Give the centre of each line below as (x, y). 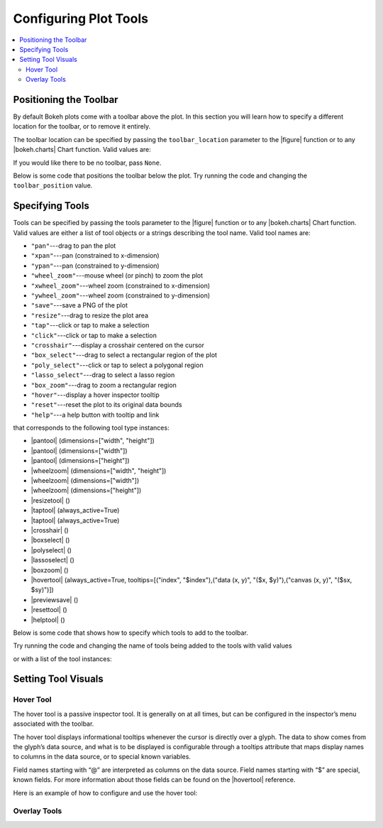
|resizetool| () (50, 500)
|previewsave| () (55, 599)
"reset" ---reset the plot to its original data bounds (106, 405)
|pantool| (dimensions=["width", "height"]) (93, 441)
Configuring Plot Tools (81, 18)
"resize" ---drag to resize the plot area (90, 315)
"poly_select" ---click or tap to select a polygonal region (117, 365)
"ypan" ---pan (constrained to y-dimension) (95, 266)
